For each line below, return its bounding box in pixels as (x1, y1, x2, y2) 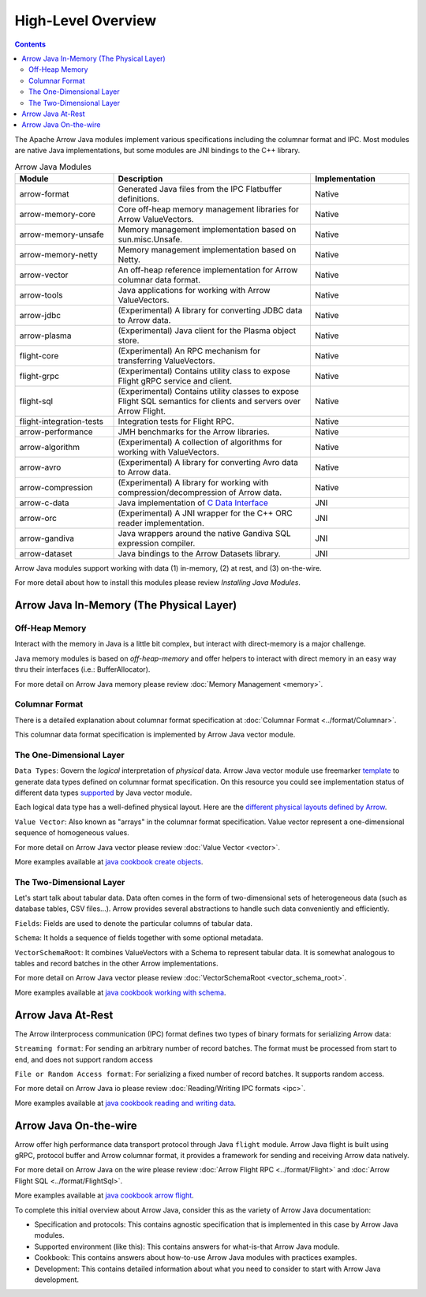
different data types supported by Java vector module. (14, 788, 192, 797)
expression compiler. (118, 538, 196, 549)
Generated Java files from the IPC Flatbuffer (118, 183, 282, 194)
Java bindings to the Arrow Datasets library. (118, 548, 281, 559)
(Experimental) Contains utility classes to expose (118, 385, 300, 396)
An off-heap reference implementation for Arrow (118, 264, 298, 276)
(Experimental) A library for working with (118, 477, 269, 488)
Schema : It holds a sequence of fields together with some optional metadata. (14, 933, 263, 943)
